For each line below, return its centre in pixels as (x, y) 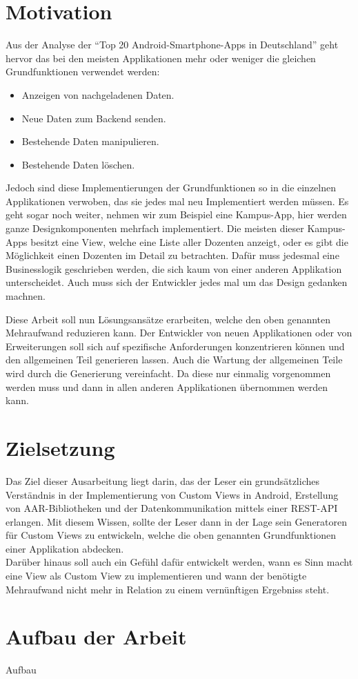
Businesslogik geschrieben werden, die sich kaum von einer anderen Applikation (174, 268)
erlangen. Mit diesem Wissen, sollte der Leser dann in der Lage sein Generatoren (177, 521)
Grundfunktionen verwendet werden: (83, 71)
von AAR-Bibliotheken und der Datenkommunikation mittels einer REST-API (172, 508)
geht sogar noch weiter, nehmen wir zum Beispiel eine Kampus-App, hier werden (176, 214)
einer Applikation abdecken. (65, 548)
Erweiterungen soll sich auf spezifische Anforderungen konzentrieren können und (175, 346)
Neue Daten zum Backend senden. (94, 118)
